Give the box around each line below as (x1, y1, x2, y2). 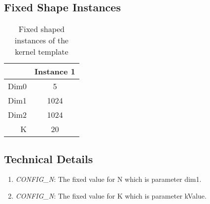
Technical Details (4, 151, 93, 166)
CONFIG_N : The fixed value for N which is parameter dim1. (15, 174, 202, 184)
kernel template (15, 46, 69, 58)
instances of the (14, 34, 69, 46)
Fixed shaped (18, 23, 65, 35)
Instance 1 (35, 66, 75, 77)
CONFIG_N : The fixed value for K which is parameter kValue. (15, 191, 207, 201)
